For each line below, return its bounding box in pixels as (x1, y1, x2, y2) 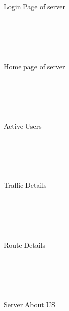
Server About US (4, 299, 55, 310)
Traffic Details (4, 180, 46, 190)
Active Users (4, 120, 42, 131)
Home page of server (4, 61, 65, 71)
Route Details (4, 239, 46, 250)
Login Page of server (4, 1, 65, 12)
